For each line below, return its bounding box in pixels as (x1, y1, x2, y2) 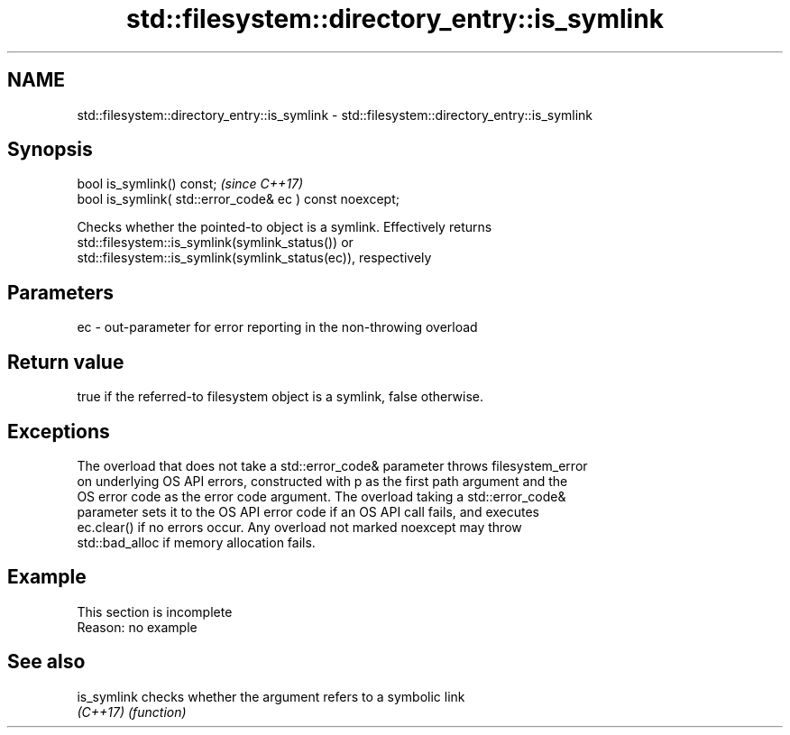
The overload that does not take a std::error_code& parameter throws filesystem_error (77, 457, 588, 473)
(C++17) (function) (77, 703, 187, 720)
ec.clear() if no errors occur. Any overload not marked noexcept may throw (77, 519, 522, 535)
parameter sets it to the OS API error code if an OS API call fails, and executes (77, 503, 540, 519)
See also (7, 650, 86, 674)
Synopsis (7, 138, 93, 161)
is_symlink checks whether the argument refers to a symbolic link (77, 688, 465, 704)
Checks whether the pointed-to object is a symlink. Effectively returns (77, 219, 492, 235)
